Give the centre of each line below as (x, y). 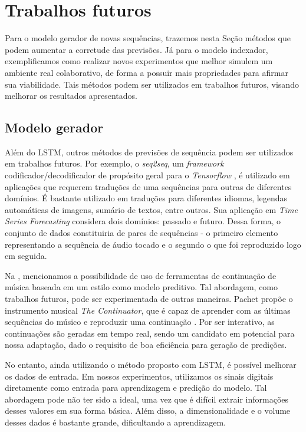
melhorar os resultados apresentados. (71, 96)
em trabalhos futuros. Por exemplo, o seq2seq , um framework (114, 163)
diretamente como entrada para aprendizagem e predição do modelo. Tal (136, 388)
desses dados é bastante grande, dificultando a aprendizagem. (115, 422)
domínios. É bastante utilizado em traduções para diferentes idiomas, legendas (146, 198)
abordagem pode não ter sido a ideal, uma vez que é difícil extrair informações (147, 399)
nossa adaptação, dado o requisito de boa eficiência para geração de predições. (146, 345)
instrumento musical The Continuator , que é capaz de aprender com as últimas (148, 310)
